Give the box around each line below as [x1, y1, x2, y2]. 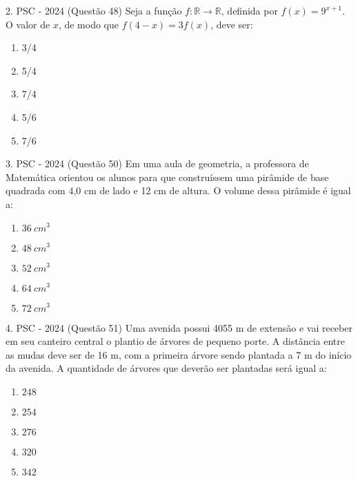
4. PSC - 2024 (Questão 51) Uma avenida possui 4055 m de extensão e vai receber [6, 320, 352, 334]
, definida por [221, 3, 278, 17]
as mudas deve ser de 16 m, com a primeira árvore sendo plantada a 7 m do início [6, 347, 352, 361]
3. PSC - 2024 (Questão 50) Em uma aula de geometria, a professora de [6, 156, 309, 171]
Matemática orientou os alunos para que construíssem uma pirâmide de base [6, 169, 329, 184]
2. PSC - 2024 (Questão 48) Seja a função [6, 3, 182, 17]
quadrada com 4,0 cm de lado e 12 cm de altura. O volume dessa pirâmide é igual [6, 183, 351, 198]
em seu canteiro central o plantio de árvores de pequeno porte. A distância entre [6, 334, 345, 348]
